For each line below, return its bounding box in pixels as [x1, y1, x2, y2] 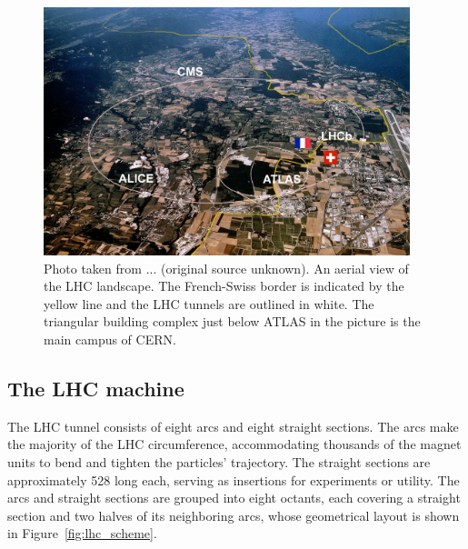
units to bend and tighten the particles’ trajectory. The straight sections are [7, 452, 431, 471]
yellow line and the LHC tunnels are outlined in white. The [44, 294, 374, 313]
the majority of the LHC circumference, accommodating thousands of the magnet [7, 434, 462, 454]
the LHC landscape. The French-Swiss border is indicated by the [44, 276, 404, 295]
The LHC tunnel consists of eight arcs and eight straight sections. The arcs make [7, 416, 459, 435]
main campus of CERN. [44, 329, 176, 348]
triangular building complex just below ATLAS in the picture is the [44, 312, 421, 331]
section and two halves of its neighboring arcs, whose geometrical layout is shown [7, 505, 460, 524]
